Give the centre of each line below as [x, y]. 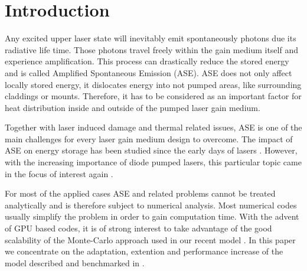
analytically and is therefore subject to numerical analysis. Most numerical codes [151, 205]
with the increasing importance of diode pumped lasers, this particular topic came [153, 162]
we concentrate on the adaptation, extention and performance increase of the [144, 251]
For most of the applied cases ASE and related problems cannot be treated [140, 193]
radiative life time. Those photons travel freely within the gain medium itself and [151, 49]
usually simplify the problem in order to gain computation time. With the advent [152, 216]
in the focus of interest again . [59, 173]
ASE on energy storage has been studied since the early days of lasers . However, [151, 150]
